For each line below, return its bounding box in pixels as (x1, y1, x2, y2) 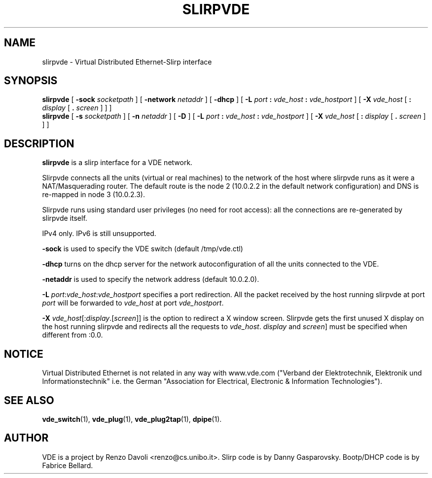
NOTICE (4, 347, 43, 360)
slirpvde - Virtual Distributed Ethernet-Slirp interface (42, 57, 212, 66)
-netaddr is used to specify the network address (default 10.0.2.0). (42, 275, 259, 284)
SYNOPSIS (4, 74, 58, 87)
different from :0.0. (42, 331, 103, 340)
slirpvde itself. (42, 214, 87, 223)
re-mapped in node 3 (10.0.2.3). (42, 190, 145, 199)
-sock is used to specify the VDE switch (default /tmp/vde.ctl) (42, 244, 243, 253)
